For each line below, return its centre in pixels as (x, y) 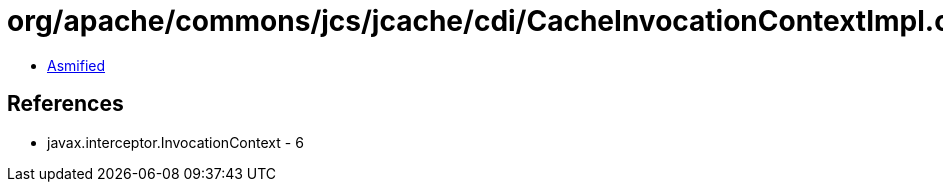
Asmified (76, 65)
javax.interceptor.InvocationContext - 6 (175, 142)
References (65, 104)
